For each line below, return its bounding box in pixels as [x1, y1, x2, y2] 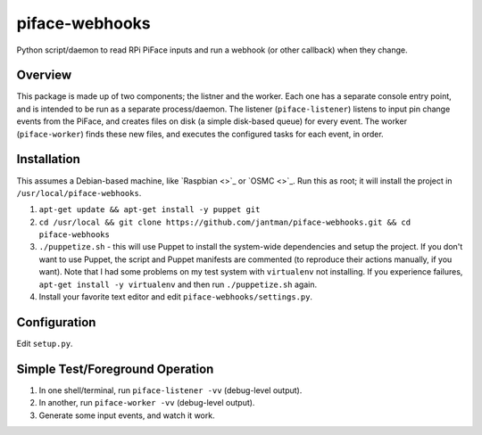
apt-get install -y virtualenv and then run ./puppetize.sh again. [38, 279, 317, 290]
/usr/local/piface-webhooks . [16, 187, 142, 198]
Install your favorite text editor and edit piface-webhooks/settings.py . [38, 291, 312, 302]
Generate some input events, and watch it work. [38, 410, 215, 421]
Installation [16, 152, 80, 167]
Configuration [16, 315, 96, 330]
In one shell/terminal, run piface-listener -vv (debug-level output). [38, 384, 303, 396]
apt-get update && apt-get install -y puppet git [38, 205, 261, 215]
